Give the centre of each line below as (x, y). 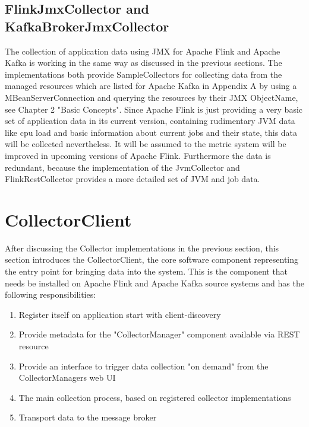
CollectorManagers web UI (67, 377)
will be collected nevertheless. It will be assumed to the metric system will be (146, 144)
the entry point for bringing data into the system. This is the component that (146, 271)
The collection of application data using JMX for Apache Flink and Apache (143, 51)
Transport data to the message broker (88, 417)
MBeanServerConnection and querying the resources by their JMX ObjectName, (152, 97)
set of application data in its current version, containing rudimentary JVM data (150, 121)
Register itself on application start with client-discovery (120, 314)
